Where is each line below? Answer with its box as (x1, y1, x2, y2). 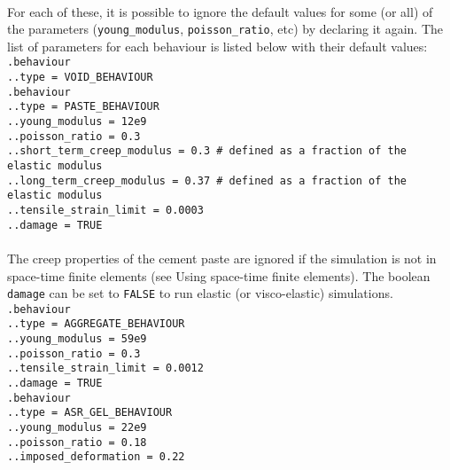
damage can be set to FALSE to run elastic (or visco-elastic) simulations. (7, 284, 393, 302)
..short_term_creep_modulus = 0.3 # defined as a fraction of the (7, 145, 407, 158)
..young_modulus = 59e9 (7, 333, 147, 346)
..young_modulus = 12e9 (7, 115, 147, 129)
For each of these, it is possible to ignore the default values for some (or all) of (7, 2, 433, 20)
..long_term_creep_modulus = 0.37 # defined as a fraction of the (7, 174, 407, 187)
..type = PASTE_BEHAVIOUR (7, 100, 159, 114)
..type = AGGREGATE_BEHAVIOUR (7, 317, 185, 331)
